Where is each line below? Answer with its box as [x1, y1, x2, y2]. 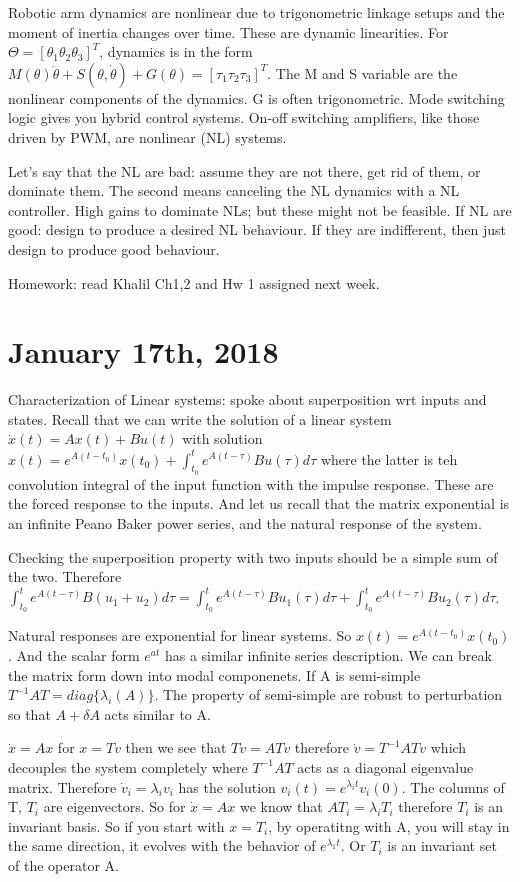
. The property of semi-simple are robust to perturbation [154, 684, 503, 705]
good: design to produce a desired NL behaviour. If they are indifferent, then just [8, 219, 507, 240]
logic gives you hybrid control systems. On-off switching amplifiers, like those [8, 107, 480, 128]
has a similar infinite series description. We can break [164, 645, 492, 665]
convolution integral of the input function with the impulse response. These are [8, 473, 494, 494]
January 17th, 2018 [8, 331, 279, 372]
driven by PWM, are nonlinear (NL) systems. [8, 126, 287, 147]
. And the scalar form [8, 645, 140, 665]
